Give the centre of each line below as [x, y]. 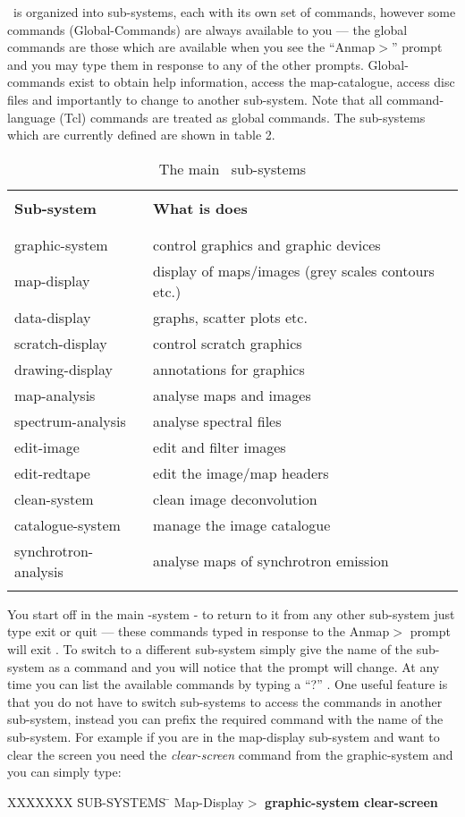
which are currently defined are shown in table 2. [141, 135]
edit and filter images [220, 447]
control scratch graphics [228, 343]
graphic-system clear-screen [351, 801]
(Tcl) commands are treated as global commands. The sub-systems [242, 117]
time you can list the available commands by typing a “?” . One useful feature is [228, 684]
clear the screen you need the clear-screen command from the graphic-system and [230, 754]
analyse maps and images [232, 395]
